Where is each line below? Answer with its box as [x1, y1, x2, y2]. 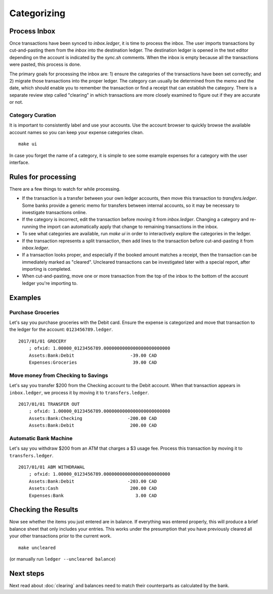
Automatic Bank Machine [9, 435, 73, 442]
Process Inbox [9, 27, 56, 35]
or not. [9, 99, 23, 105]
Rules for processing [9, 173, 76, 181]
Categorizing [9, 8, 66, 19]
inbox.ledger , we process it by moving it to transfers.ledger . [9, 390, 149, 396]
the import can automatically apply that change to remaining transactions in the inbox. [39, 223, 218, 230]
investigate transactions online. [22, 209, 87, 215]
